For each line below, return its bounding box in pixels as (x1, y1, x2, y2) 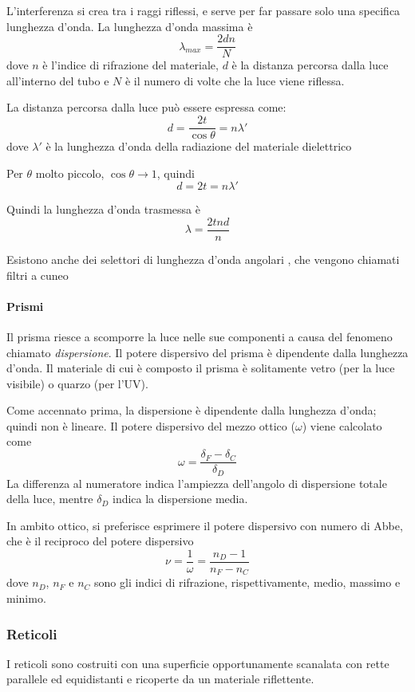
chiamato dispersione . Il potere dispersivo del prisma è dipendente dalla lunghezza (6, 344, 409, 360)
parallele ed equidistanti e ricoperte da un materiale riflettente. (6, 670, 314, 687)
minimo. (6, 590, 46, 607)
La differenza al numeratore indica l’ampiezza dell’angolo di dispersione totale (6, 474, 387, 491)
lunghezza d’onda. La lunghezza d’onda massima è (6, 18, 253, 34)
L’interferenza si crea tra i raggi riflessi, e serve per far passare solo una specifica (6, 2, 401, 18)
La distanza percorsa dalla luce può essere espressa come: (6, 99, 287, 116)
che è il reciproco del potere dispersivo (6, 533, 194, 549)
